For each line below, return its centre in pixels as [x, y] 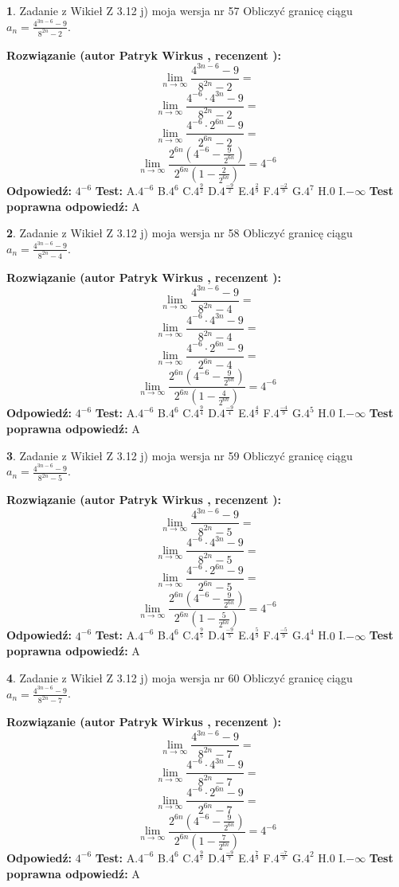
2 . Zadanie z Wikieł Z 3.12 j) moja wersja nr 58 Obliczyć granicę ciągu [180, 233]
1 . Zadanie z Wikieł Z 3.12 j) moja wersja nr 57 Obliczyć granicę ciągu [180, 10]
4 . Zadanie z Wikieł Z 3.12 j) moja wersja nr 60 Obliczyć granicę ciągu [180, 677]
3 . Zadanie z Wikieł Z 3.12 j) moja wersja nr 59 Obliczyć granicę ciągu [180, 455]
